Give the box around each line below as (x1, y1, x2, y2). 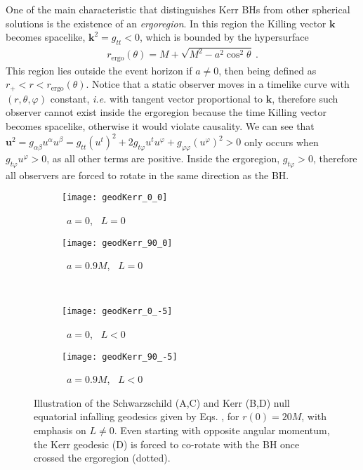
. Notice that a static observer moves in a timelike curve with (86, 77, 350, 91)
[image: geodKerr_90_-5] (62, 351, 178, 362)
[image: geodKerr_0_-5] (62, 306, 173, 317)
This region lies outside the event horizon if (6, 63, 192, 77)
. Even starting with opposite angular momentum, (114, 423, 330, 438)
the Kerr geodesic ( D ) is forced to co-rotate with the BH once (34, 436, 300, 451)
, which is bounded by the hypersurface (140, 30, 309, 44)
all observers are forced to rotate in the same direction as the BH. (6, 167, 289, 182)
